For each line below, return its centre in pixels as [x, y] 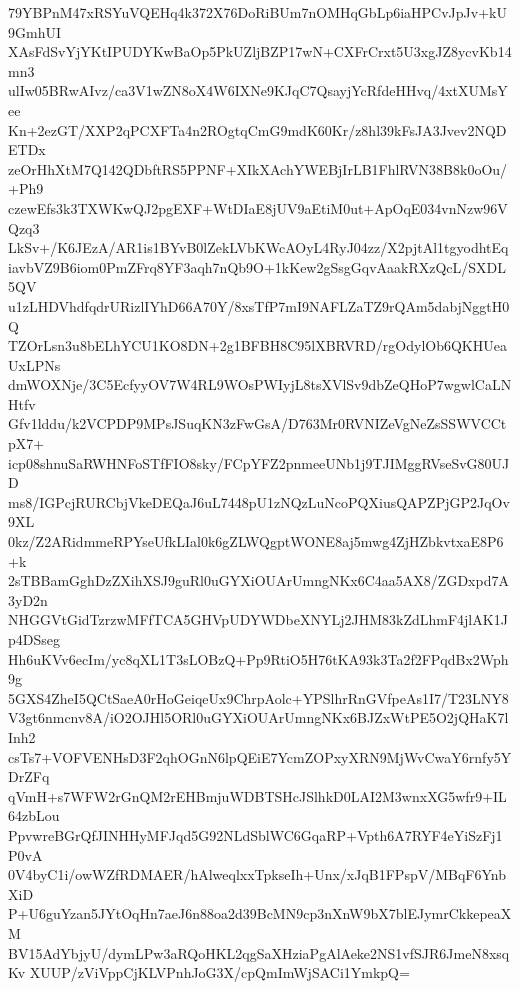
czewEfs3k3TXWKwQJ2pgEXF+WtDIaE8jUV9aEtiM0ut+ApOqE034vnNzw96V [258, 207]
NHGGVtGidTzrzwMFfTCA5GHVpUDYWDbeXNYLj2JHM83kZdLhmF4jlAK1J [258, 619]
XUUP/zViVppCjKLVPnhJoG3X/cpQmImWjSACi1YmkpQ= [219, 972]
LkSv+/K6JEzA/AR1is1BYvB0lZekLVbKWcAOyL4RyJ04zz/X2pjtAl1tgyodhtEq [258, 247]
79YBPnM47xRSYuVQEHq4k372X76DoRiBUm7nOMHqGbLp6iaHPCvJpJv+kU [257, 12]
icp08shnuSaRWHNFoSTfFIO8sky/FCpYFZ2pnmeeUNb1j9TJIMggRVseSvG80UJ [259, 462]
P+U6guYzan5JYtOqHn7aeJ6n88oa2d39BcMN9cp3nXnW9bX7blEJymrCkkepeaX [260, 913]
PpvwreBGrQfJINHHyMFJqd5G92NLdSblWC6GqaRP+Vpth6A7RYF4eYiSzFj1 [255, 834]
